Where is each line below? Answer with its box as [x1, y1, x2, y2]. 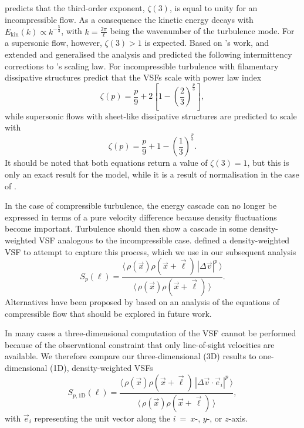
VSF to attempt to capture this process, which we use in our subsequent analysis [5, 245, 296, 258]
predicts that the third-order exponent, [5, 2, 145, 14]
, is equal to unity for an [169, 2, 258, 14]
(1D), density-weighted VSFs [50, 362, 153, 374]
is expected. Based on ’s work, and [144, 36, 269, 49]
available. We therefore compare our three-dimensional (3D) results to [5, 350, 256, 362]
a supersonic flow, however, [5, 36, 102, 49]
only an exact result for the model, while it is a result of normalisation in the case [5, 168, 299, 180]
